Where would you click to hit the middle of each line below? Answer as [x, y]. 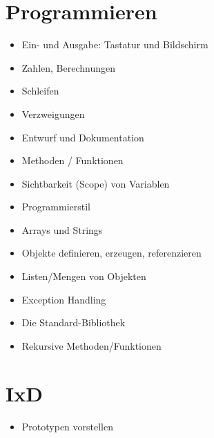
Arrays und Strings [62, 229]
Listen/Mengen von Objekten [84, 276]
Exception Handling [64, 299]
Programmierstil [56, 207]
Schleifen [40, 91]
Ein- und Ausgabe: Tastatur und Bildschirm [115, 44]
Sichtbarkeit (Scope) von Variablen [96, 183]
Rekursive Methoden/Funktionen [91, 345]
